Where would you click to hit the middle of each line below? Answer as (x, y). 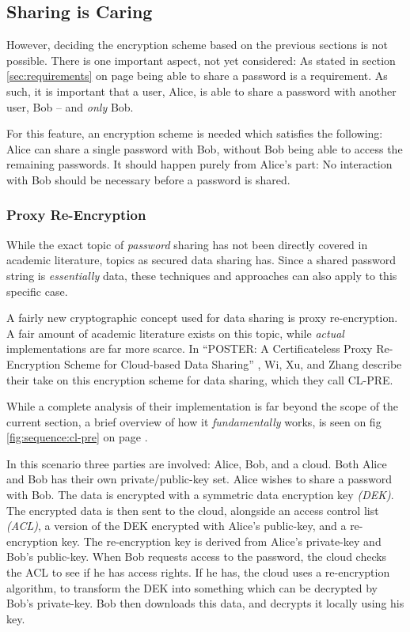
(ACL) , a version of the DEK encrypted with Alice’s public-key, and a (177, 526)
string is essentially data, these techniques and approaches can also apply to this (202, 275)
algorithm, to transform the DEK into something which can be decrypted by (192, 587)
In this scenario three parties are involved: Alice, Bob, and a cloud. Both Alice (197, 463)
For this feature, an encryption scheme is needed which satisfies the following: (195, 133)
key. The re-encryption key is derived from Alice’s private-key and (221, 541)
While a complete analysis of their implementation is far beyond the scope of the (203, 406)
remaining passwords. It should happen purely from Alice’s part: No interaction (199, 164)
